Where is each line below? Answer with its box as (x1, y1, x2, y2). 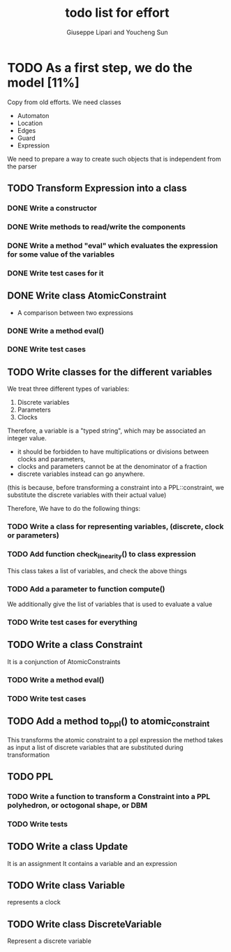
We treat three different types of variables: (7, 384, 130, 393)
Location (17, 119, 43, 127)
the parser (7, 162, 37, 171)
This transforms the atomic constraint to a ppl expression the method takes (7, 735, 223, 744)
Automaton (17, 111, 50, 120)
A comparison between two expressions (17, 308, 134, 317)
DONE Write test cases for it (7, 268, 104, 277)
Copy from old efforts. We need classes (7, 98, 121, 106)
